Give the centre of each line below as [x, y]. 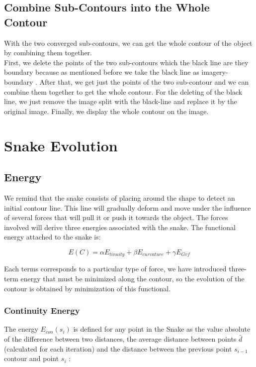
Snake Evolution [61, 145]
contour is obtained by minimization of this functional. [87, 288]
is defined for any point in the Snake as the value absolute [162, 329]
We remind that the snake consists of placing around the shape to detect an [120, 197]
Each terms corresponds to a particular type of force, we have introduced [115, 269]
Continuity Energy [42, 310]
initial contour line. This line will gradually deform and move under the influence [128, 207]
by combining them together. [48, 53]
